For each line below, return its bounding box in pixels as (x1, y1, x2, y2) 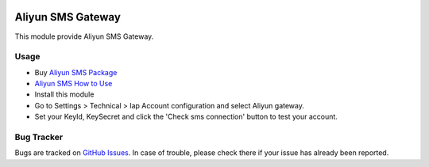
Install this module (34, 89, 95, 99)
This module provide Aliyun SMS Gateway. (14, 32, 154, 41)
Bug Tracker (14, 131, 64, 142)
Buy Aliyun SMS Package (34, 67, 118, 77)
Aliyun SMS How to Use (34, 79, 113, 89)
